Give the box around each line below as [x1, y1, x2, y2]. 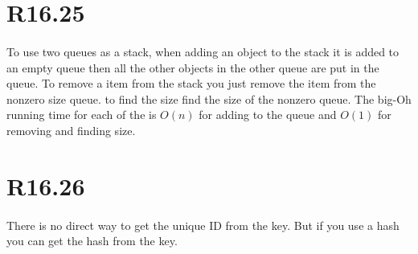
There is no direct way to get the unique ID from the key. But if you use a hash [6, 216, 400, 233]
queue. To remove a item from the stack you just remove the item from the [6, 75, 376, 92]
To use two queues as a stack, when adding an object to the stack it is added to [6, 43, 400, 59]
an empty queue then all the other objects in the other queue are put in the [6, 59, 379, 76]
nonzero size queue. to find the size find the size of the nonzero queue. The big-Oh [6, 90, 412, 107]
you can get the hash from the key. [6, 232, 178, 249]
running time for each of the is [6, 106, 157, 123]
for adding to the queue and [199, 106, 337, 123]
